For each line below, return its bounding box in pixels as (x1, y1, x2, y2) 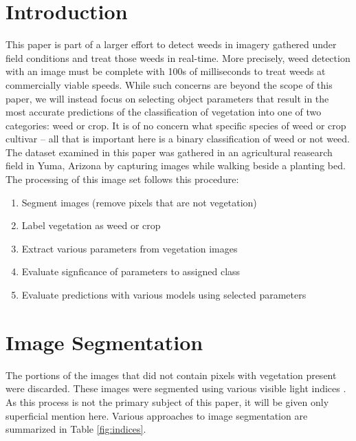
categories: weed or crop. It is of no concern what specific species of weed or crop (5, 118, 346, 132)
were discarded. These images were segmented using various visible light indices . (5, 381, 346, 396)
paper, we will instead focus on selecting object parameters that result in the (5, 91, 329, 105)
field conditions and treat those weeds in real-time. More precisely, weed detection (5, 50, 351, 65)
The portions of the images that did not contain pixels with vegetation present (5, 367, 337, 382)
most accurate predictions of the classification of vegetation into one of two (5, 105, 322, 119)
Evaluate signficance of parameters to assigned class (21, 264, 241, 279)
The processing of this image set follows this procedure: (5, 172, 239, 186)
